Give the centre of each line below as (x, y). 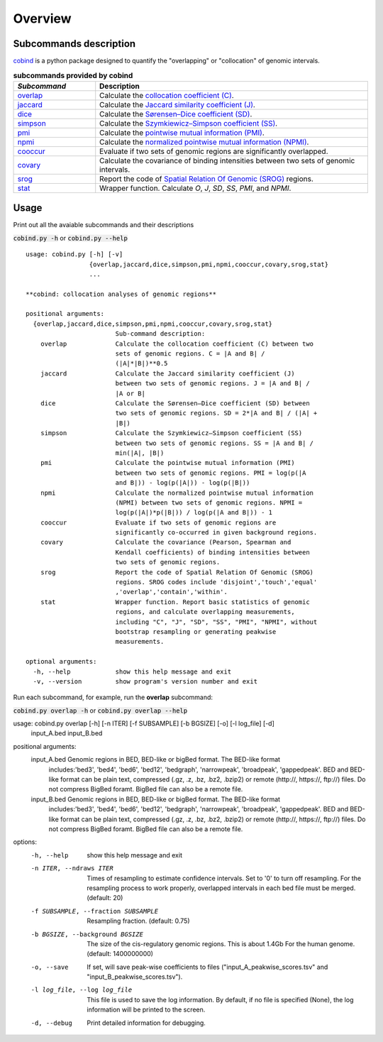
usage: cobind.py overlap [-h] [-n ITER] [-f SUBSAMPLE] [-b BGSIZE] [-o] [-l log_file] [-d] (144, 723)
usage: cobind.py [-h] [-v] (74, 254)
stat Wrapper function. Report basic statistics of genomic (175, 602)
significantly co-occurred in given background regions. (216, 533)
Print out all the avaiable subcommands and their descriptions (104, 225)
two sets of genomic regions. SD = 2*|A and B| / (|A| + (216, 413)
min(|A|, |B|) (140, 453)
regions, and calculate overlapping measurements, (205, 612)
